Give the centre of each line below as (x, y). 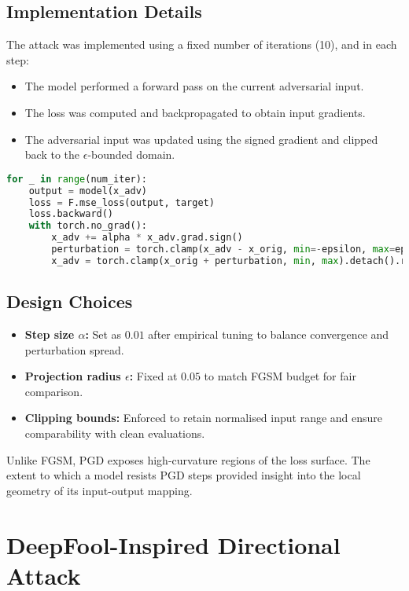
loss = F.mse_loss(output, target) (122, 202)
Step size (50, 334)
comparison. (54, 391)
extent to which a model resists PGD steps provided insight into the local (184, 475)
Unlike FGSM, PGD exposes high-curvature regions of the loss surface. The (188, 459)
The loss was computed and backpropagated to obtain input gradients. (195, 112)
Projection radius (73, 376)
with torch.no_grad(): (88, 226)
